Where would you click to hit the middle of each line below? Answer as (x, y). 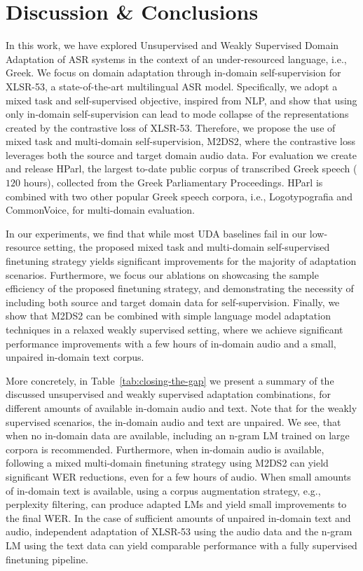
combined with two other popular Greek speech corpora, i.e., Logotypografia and (179, 196)
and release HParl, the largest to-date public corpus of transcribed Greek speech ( (181, 168)
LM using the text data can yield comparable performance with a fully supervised (181, 545)
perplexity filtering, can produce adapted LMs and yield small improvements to (176, 504)
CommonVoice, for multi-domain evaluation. (100, 210)
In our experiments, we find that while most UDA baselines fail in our (156, 233)
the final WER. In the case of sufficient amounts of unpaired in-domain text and (178, 517)
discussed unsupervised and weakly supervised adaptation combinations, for (168, 394)
